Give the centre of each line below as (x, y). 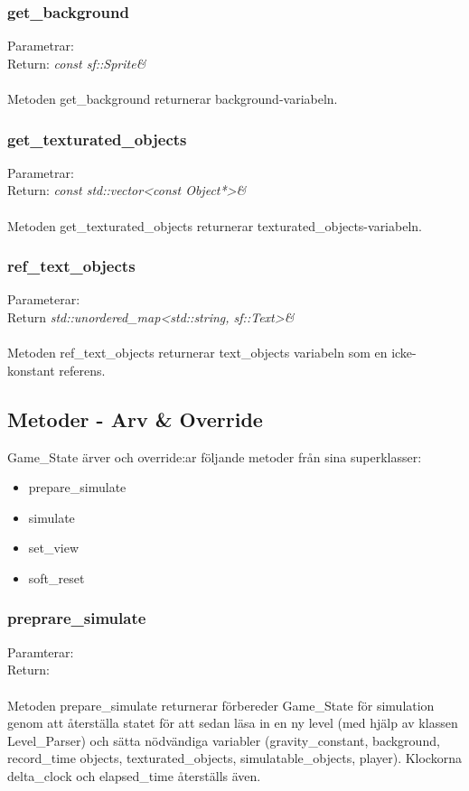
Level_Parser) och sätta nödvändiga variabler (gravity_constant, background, (224, 740)
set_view (54, 548)
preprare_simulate (77, 618)
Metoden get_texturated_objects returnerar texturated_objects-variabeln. (215, 225)
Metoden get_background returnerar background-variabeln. (173, 98)
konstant (31, 370)
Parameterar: (44, 299)
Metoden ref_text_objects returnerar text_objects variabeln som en (197, 353)
